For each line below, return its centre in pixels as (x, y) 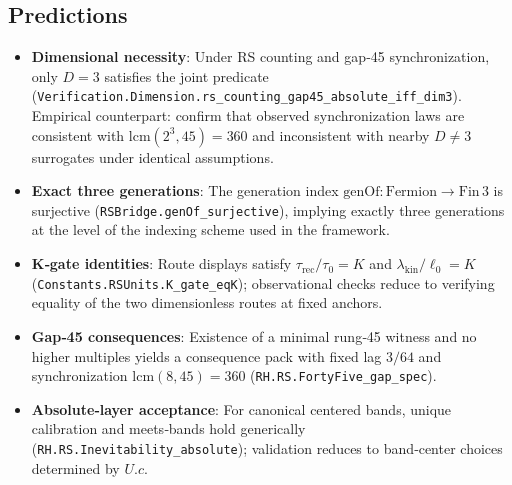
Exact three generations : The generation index (185, 190)
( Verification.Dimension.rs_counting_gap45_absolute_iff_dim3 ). (246, 95)
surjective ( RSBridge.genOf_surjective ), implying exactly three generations (268, 209)
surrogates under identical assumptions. (152, 156)
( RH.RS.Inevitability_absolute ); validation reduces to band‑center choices (267, 447)
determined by (75, 467)
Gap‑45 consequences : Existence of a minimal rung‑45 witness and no (254, 335)
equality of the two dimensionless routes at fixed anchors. (207, 302)
